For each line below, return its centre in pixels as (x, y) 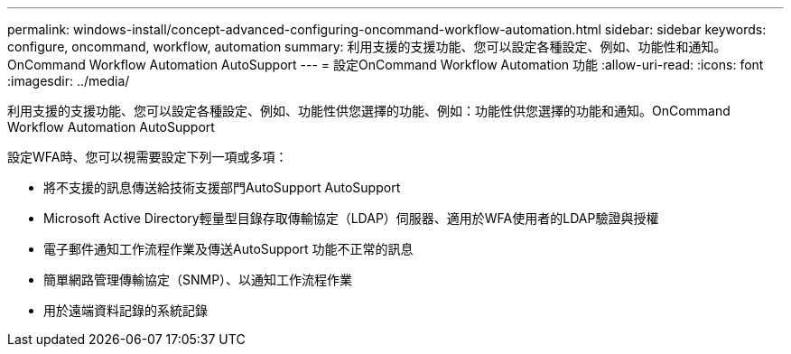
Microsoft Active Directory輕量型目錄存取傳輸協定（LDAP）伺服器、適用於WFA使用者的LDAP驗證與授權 (351, 218)
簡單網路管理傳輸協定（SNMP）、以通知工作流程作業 (198, 279)
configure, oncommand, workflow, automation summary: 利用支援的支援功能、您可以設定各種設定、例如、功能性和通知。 (367, 47)
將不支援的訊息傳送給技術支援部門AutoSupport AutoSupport (222, 187)
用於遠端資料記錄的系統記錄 (126, 310)
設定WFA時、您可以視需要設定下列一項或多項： (148, 157)
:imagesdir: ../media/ (69, 81)
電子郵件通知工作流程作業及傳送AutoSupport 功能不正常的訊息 (228, 249)
